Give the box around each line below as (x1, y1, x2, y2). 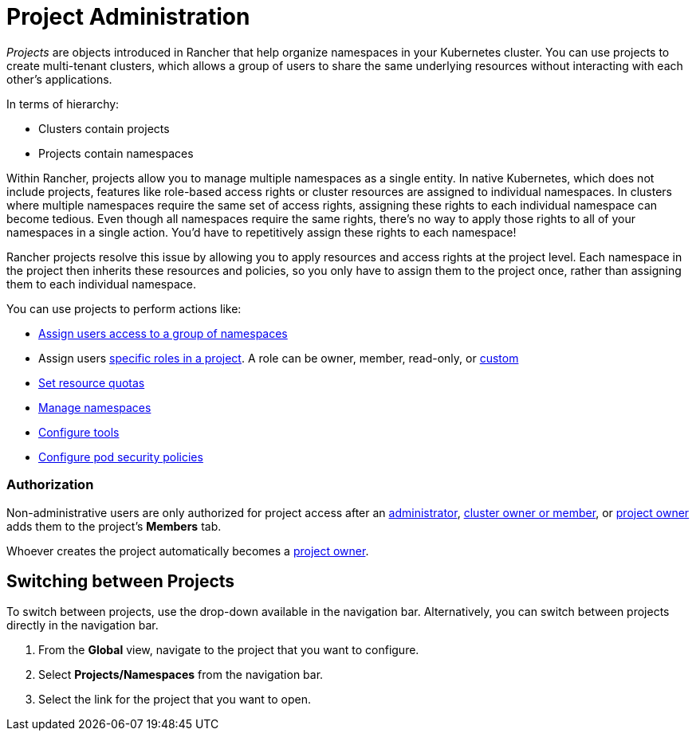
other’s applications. (6, 72, 112, 86)
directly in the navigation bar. (6, 618, 159, 633)
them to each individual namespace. (6, 276, 197, 291)
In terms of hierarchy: (6, 96, 120, 111)
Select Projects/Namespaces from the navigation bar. (38, 668, 324, 682)
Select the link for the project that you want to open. (38, 692, 312, 707)
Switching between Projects (6, 570, 235, 591)
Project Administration (6, 3, 250, 30)
